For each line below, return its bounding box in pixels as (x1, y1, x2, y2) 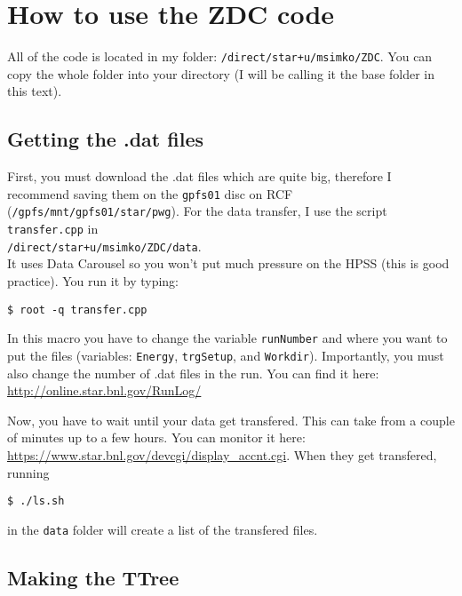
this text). (7, 82, 62, 100)
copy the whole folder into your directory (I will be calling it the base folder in (7, 64, 434, 83)
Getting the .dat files (7, 125, 203, 153)
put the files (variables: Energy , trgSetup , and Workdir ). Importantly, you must (7, 346, 444, 364)
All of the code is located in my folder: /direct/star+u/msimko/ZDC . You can (7, 47, 433, 66)
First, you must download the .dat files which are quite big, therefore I (7, 167, 392, 186)
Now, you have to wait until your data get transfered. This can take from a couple (7, 410, 455, 429)
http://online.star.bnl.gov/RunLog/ (7, 381, 202, 400)
